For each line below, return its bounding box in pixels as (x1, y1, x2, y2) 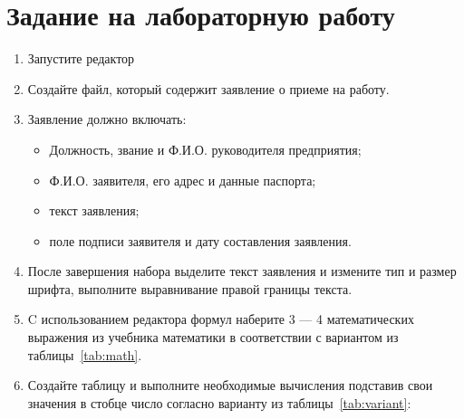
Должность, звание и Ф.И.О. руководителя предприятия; (49, 139, 362, 158)
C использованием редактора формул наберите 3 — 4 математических (27, 309, 414, 329)
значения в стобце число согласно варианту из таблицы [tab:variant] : (27, 393, 411, 412)
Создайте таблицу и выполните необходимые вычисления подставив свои (27, 376, 433, 395)
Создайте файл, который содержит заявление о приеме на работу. (27, 79, 390, 98)
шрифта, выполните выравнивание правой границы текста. (27, 279, 353, 298)
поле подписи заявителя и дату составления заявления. (49, 231, 352, 250)
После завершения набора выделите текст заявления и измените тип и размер (27, 262, 457, 281)
